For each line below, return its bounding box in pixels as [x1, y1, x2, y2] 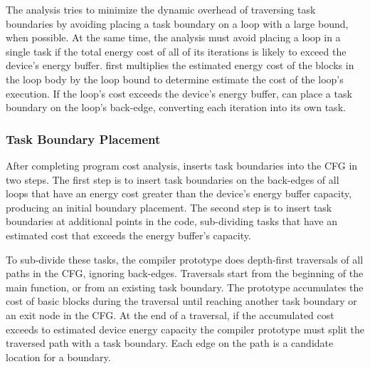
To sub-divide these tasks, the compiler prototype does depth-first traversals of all [6, 251, 364, 266]
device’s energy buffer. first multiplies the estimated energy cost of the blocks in [6, 58, 354, 73]
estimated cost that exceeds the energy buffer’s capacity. [6, 227, 251, 242]
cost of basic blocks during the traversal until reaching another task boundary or [6, 293, 357, 308]
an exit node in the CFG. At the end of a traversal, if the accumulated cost [6, 307, 334, 322]
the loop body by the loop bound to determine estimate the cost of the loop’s [6, 71, 344, 86]
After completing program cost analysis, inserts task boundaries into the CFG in [6, 157, 358, 172]
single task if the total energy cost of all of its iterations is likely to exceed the [6, 43, 347, 58]
